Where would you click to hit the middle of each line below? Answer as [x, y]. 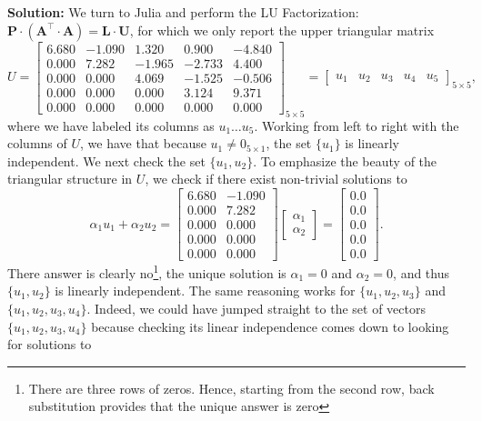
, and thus [421, 272]
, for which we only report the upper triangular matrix [282, 30]
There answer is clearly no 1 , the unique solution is [147, 271]
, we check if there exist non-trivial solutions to [276, 179]
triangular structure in [70, 179]
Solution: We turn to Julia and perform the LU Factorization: [183, 12]
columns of [37, 143]
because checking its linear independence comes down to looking [270, 326]
